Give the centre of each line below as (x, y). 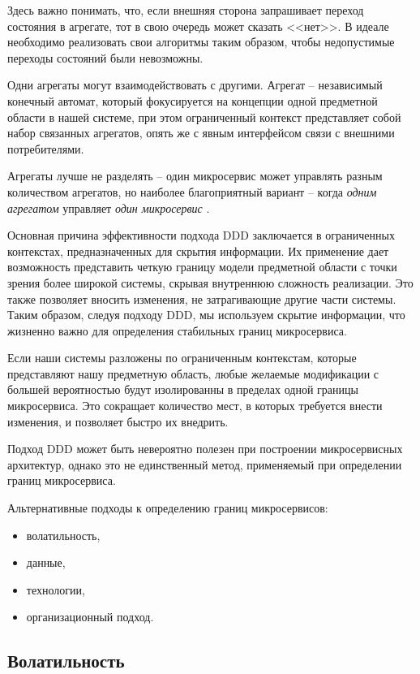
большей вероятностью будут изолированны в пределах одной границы (183, 389)
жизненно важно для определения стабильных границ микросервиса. (177, 330)
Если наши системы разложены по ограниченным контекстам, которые (182, 358)
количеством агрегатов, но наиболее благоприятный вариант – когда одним (192, 191)
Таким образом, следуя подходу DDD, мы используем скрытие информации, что (206, 315)
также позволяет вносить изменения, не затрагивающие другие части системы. (202, 298)
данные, (46, 562)
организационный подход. (90, 617)
